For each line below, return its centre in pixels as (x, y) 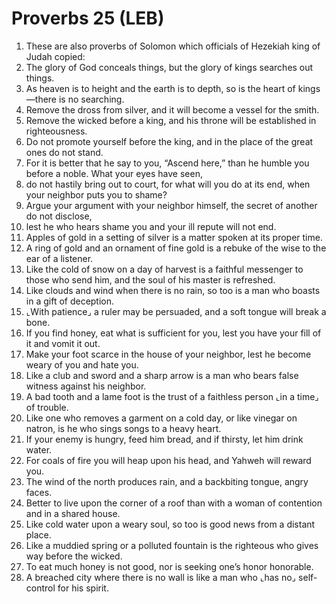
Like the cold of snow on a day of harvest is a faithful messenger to (164, 269)
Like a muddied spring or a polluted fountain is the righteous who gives (172, 545)
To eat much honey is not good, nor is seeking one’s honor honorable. (169, 566)
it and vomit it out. (63, 343)
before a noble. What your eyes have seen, (114, 173)
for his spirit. (83, 588)
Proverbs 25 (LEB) (88, 18)
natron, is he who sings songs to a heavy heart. (123, 428)
